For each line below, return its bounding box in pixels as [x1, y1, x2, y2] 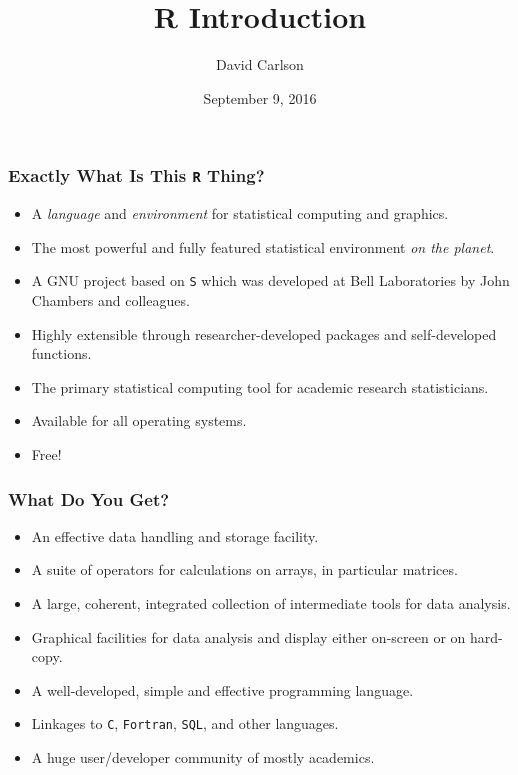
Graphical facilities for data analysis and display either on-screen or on [31, 626, 466, 647]
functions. [31, 343, 92, 364]
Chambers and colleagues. [31, 290, 190, 311]
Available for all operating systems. [31, 410, 247, 431]
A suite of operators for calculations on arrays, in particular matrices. [31, 559, 458, 580]
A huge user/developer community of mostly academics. [31, 747, 375, 768]
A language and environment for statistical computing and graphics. [31, 203, 449, 224]
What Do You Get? [8, 486, 170, 511]
